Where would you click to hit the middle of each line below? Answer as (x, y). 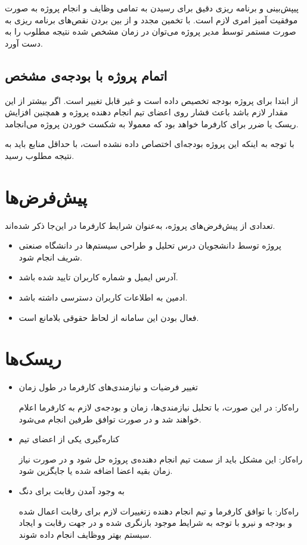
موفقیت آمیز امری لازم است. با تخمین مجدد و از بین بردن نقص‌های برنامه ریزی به (151, 19)
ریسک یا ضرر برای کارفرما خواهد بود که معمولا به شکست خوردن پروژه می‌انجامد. (152, 123)
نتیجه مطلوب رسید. (40, 155)
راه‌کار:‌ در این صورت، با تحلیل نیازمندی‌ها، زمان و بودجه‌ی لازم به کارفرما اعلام (159, 407)
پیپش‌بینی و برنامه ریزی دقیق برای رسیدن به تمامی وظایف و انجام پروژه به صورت (152, 8)
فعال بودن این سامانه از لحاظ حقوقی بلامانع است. (109, 317)
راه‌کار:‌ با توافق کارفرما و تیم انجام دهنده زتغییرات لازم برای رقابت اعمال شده (159, 511)
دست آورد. (24, 43)
